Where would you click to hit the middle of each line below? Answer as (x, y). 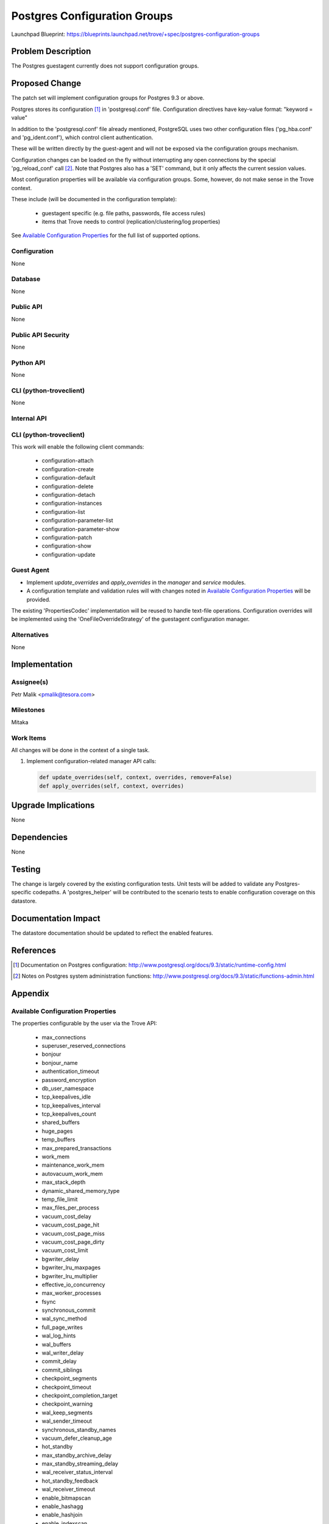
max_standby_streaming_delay (80, 1464)
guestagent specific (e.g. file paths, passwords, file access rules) (124, 213)
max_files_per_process (71, 1208)
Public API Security (41, 335)
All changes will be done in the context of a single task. (80, 750)
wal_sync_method (64, 1319)
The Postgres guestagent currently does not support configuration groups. (105, 66)
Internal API (29, 419)
